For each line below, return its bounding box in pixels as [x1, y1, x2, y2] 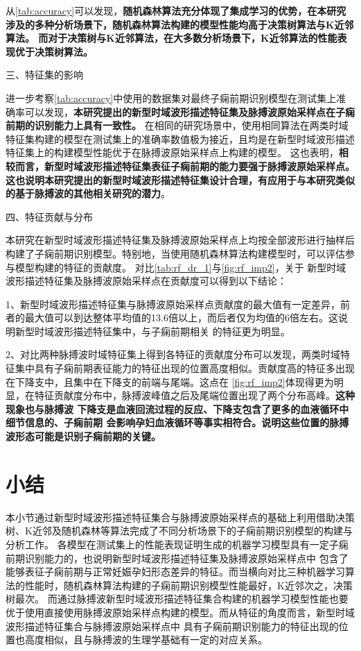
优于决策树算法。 [15, 44, 93, 58]
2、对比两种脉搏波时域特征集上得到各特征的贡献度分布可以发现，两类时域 [6, 347, 340, 362]
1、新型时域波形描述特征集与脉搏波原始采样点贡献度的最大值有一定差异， [6, 296, 340, 311]
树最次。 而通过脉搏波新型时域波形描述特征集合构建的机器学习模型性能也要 [6, 591, 349, 606]
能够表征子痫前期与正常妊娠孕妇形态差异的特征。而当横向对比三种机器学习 [6, 564, 345, 579]
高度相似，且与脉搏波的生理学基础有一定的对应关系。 [24, 632, 267, 647]
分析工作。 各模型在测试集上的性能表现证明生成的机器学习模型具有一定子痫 [6, 536, 349, 551]
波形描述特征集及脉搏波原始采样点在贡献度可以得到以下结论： [6, 273, 287, 288]
